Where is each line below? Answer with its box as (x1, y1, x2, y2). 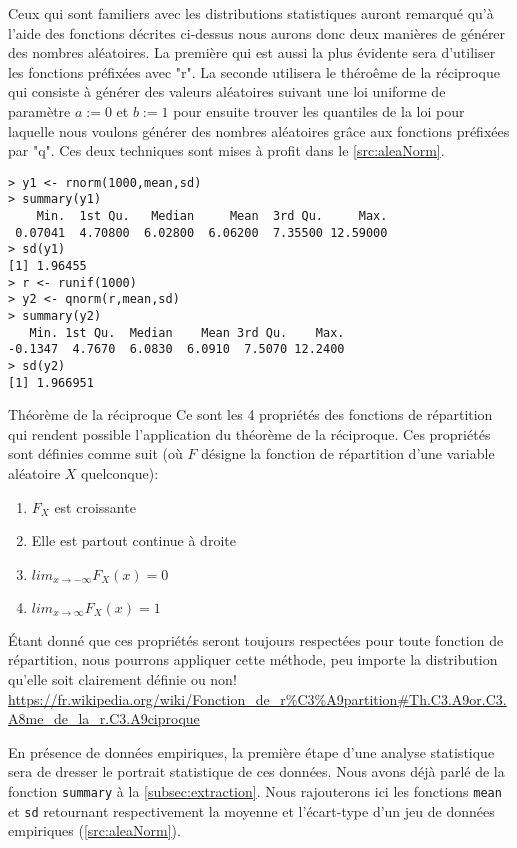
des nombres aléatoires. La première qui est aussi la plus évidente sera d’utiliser (8, 42, 496, 63)
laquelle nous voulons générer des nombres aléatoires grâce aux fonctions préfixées (8, 120, 510, 141)
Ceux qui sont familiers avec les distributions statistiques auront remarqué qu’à (8, 3, 494, 23)
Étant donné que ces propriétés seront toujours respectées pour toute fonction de (8, 629, 504, 650)
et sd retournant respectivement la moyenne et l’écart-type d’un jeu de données (8, 800, 495, 821)
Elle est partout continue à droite (31, 530, 236, 551)
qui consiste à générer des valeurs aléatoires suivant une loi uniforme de (8, 81, 446, 102)
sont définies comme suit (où (8, 443, 183, 464)
